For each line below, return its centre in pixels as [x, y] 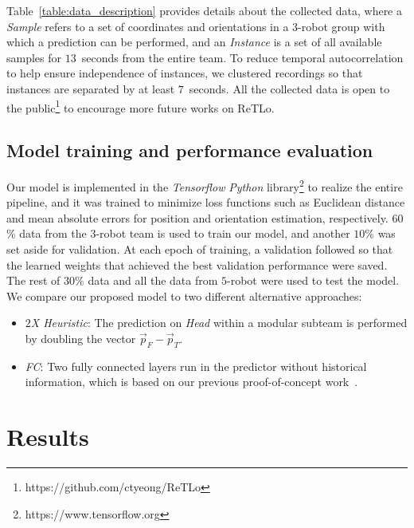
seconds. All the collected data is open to [289, 88]
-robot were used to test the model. [313, 280]
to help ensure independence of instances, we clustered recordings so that [185, 73]
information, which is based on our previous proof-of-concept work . [191, 382]
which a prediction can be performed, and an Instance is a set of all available [194, 42]
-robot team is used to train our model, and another [223, 233]
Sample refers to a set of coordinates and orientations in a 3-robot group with [196, 26]
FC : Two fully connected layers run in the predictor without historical [196, 366]
